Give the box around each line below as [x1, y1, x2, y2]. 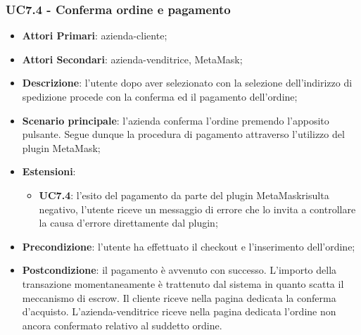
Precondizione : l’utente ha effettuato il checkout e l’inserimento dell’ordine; [22, 239, 355, 253]
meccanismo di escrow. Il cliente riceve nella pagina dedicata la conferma [22, 290, 336, 305]
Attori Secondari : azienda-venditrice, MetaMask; [22, 51, 243, 66]
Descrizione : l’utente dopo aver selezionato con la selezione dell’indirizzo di [22, 75, 353, 90]
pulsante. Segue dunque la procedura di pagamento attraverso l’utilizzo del [22, 127, 345, 141]
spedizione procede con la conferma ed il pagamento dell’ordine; [22, 89, 298, 103]
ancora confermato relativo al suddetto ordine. [22, 317, 222, 332]
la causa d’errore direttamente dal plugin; [39, 215, 218, 230]
